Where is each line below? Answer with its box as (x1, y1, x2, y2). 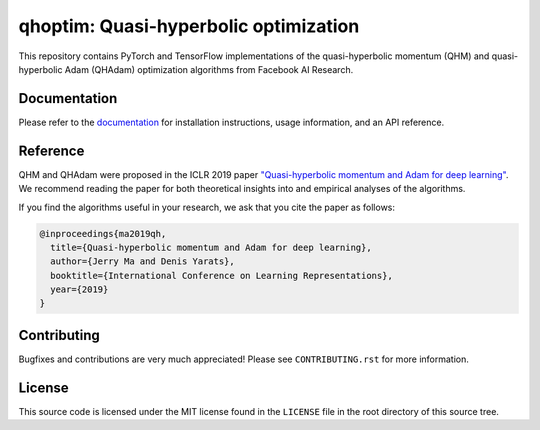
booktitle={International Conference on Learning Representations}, (50, 270, 394, 281)
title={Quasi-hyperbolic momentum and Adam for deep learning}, (50, 241, 372, 253)
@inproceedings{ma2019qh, (39, 228, 167, 239)
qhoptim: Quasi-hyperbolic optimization (18, 15, 360, 37)
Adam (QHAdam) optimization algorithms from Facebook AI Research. (64, 63, 354, 75)
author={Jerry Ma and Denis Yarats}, (50, 256, 235, 267)
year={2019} (50, 284, 109, 295)
